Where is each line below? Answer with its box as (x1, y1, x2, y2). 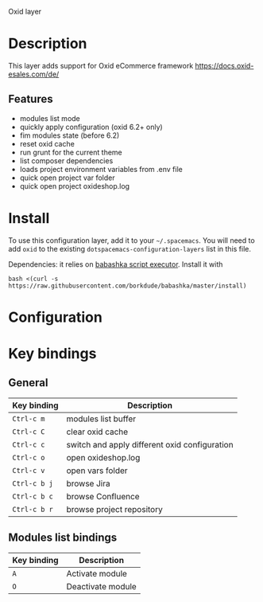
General (8, 376, 49, 389)
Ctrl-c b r (12, 505, 53, 514)
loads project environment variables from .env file (19, 164, 183, 174)
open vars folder (66, 465, 129, 476)
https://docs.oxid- (195, 61, 254, 70)
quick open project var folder (19, 173, 115, 182)
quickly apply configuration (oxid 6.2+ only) (19, 122, 163, 131)
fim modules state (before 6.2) (19, 131, 120, 140)
